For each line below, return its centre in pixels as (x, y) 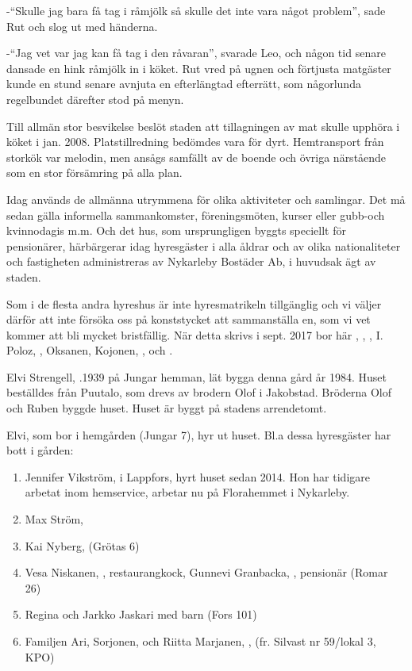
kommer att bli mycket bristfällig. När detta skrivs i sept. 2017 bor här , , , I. (195, 334)
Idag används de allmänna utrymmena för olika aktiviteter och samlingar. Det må (206, 199)
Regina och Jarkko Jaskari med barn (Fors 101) (141, 614)
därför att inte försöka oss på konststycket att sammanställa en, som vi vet (189, 319)
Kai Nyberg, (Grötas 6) (82, 545)
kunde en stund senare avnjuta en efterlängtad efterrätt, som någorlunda (184, 84)
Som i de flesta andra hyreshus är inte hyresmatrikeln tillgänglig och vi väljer (194, 303)
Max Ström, (54, 519)
